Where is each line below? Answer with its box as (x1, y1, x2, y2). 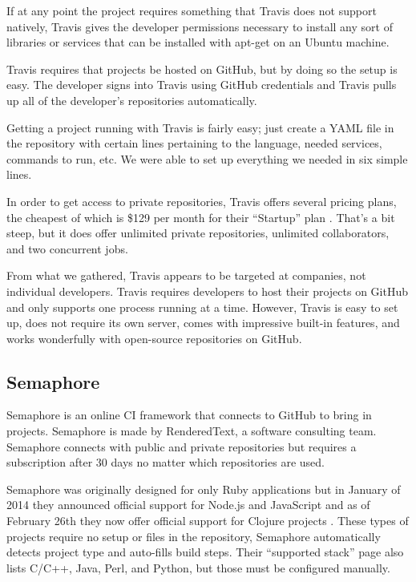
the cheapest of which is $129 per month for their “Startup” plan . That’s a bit (6, 208, 395, 225)
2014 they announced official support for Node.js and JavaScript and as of (6, 496, 370, 513)
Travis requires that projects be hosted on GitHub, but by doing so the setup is (6, 60, 398, 77)
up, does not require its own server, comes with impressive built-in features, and (6, 314, 400, 331)
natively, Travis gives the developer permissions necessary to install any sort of (6, 18, 393, 34)
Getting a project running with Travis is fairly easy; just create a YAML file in (6, 119, 394, 135)
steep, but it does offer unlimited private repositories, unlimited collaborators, (6, 224, 390, 241)
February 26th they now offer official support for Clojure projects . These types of (6, 512, 409, 529)
